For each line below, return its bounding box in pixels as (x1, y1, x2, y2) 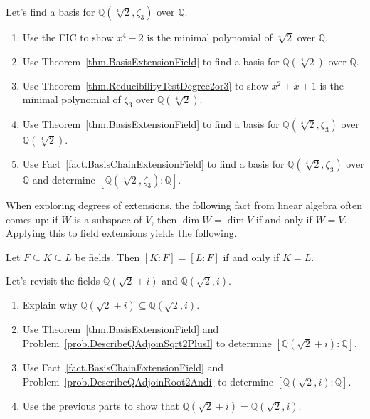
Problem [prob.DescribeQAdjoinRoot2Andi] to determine (22, 373, 273, 388)
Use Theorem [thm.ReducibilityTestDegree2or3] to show (22, 78, 269, 92)
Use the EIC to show (22, 30, 114, 44)
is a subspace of (74, 211, 142, 226)
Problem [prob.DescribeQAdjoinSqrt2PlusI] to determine (22, 335, 272, 350)
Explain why (22, 297, 78, 312)
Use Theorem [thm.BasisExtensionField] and (22, 322, 219, 336)
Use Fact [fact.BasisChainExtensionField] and (22, 359, 224, 374)
